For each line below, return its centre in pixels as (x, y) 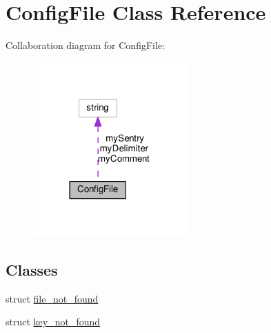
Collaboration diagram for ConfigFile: (85, 45)
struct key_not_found (53, 322)
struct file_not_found (52, 298)
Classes (32, 269)
